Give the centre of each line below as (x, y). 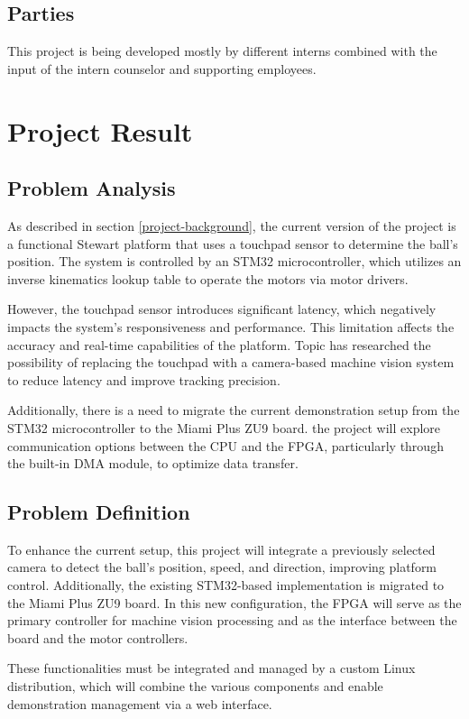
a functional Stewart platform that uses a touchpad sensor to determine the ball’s (233, 243)
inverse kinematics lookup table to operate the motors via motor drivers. (208, 278)
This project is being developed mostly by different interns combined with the (222, 51)
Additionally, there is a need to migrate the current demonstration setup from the (234, 410)
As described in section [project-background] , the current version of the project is (232, 225)
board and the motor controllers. (98, 637)
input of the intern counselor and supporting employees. (162, 68)
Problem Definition (99, 512)
